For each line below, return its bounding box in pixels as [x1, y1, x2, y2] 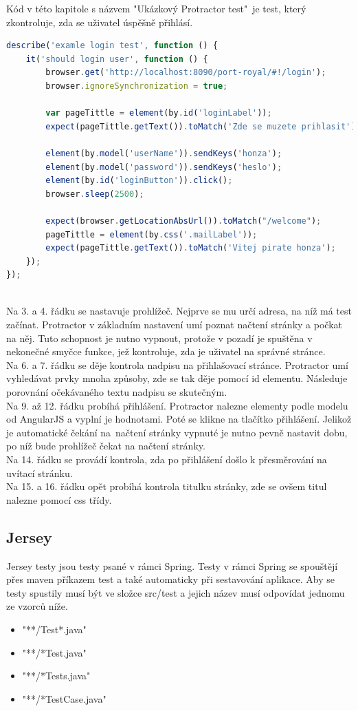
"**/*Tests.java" [22, 668, 91, 683]
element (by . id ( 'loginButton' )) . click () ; [45, 176, 233, 186]
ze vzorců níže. [6, 599, 68, 613]
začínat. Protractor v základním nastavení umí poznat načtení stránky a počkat [6, 317, 342, 332]
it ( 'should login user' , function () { [25, 54, 208, 64]
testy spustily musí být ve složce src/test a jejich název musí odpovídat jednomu [6, 585, 345, 599]
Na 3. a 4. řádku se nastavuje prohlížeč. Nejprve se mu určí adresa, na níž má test [6, 304, 352, 318]
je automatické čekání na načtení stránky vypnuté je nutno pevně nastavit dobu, [6, 425, 348, 439]
